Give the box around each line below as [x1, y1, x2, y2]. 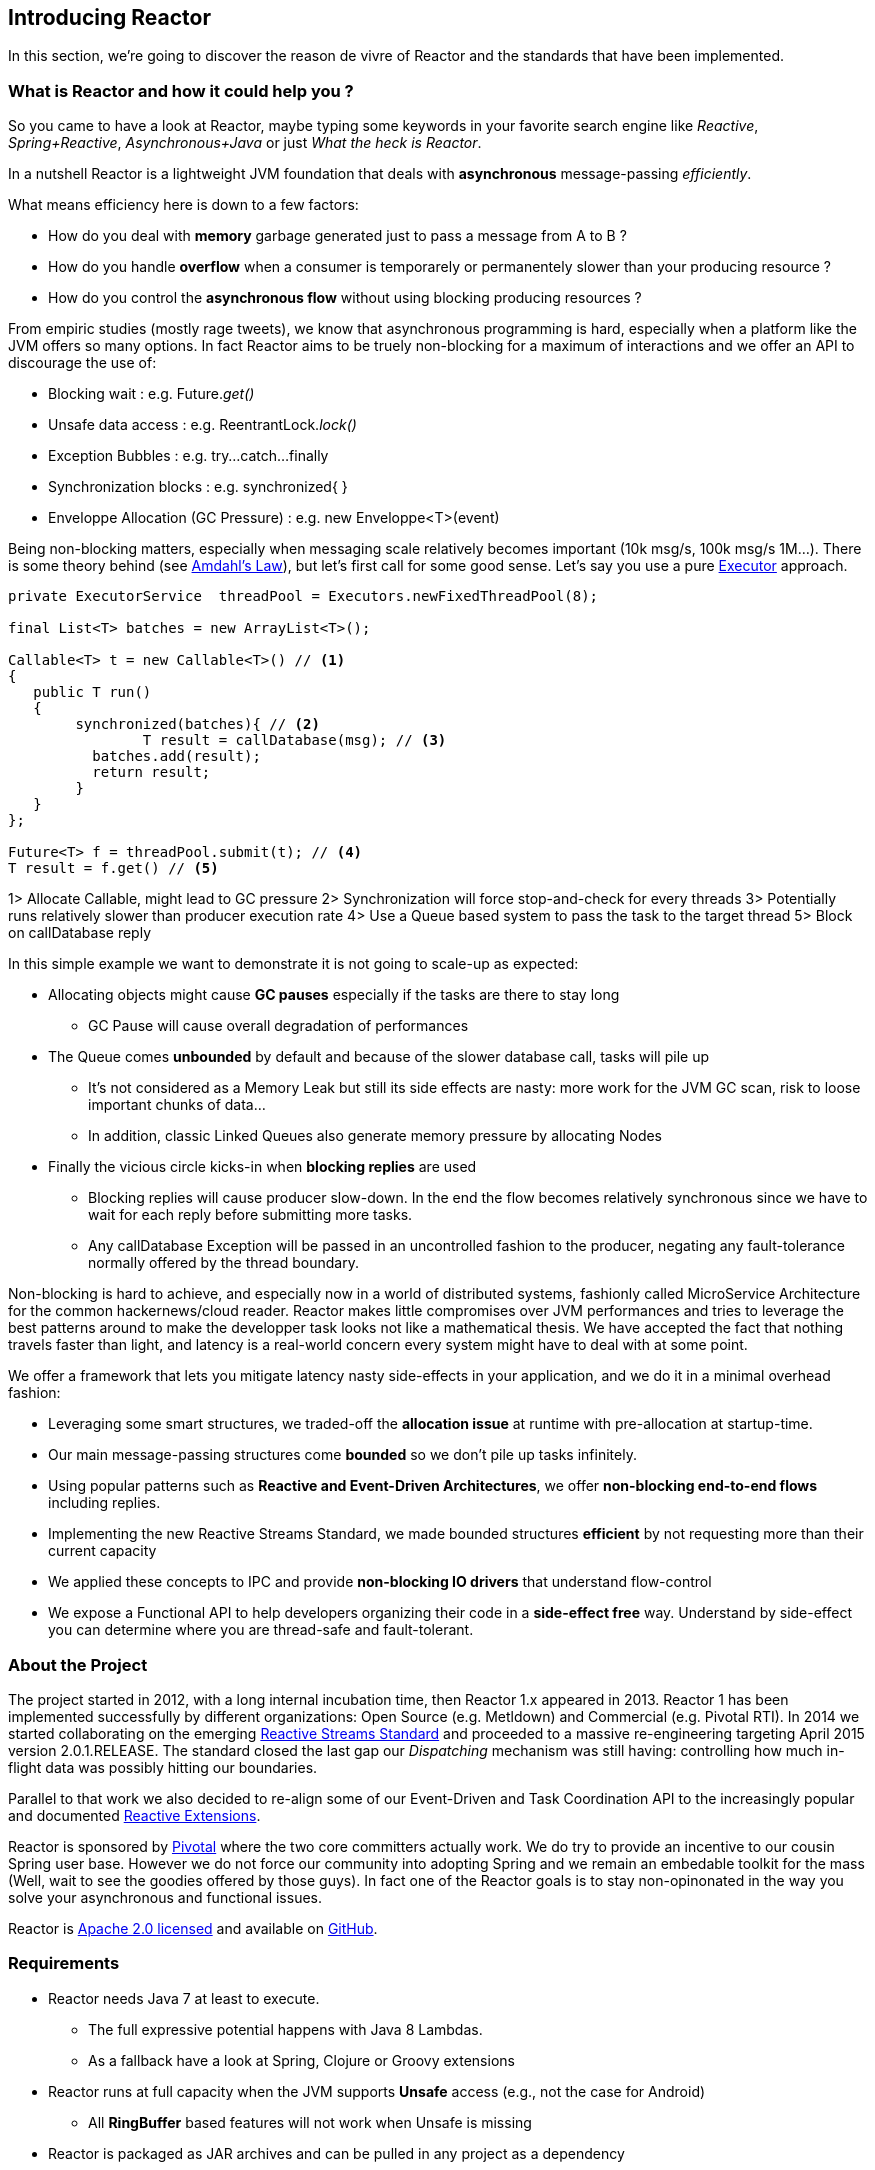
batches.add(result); [92, 748, 261, 765]
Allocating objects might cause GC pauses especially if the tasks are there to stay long [48, 986, 620, 1004]
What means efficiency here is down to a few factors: [8, 196, 359, 214]
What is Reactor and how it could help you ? [8, 80, 354, 101]
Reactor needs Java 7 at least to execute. [48, 1989, 320, 2007]
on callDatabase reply [8, 924, 152, 942]
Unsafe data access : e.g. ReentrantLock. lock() [48, 416, 357, 434]
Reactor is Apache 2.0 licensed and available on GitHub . [8, 1919, 378, 1937]
